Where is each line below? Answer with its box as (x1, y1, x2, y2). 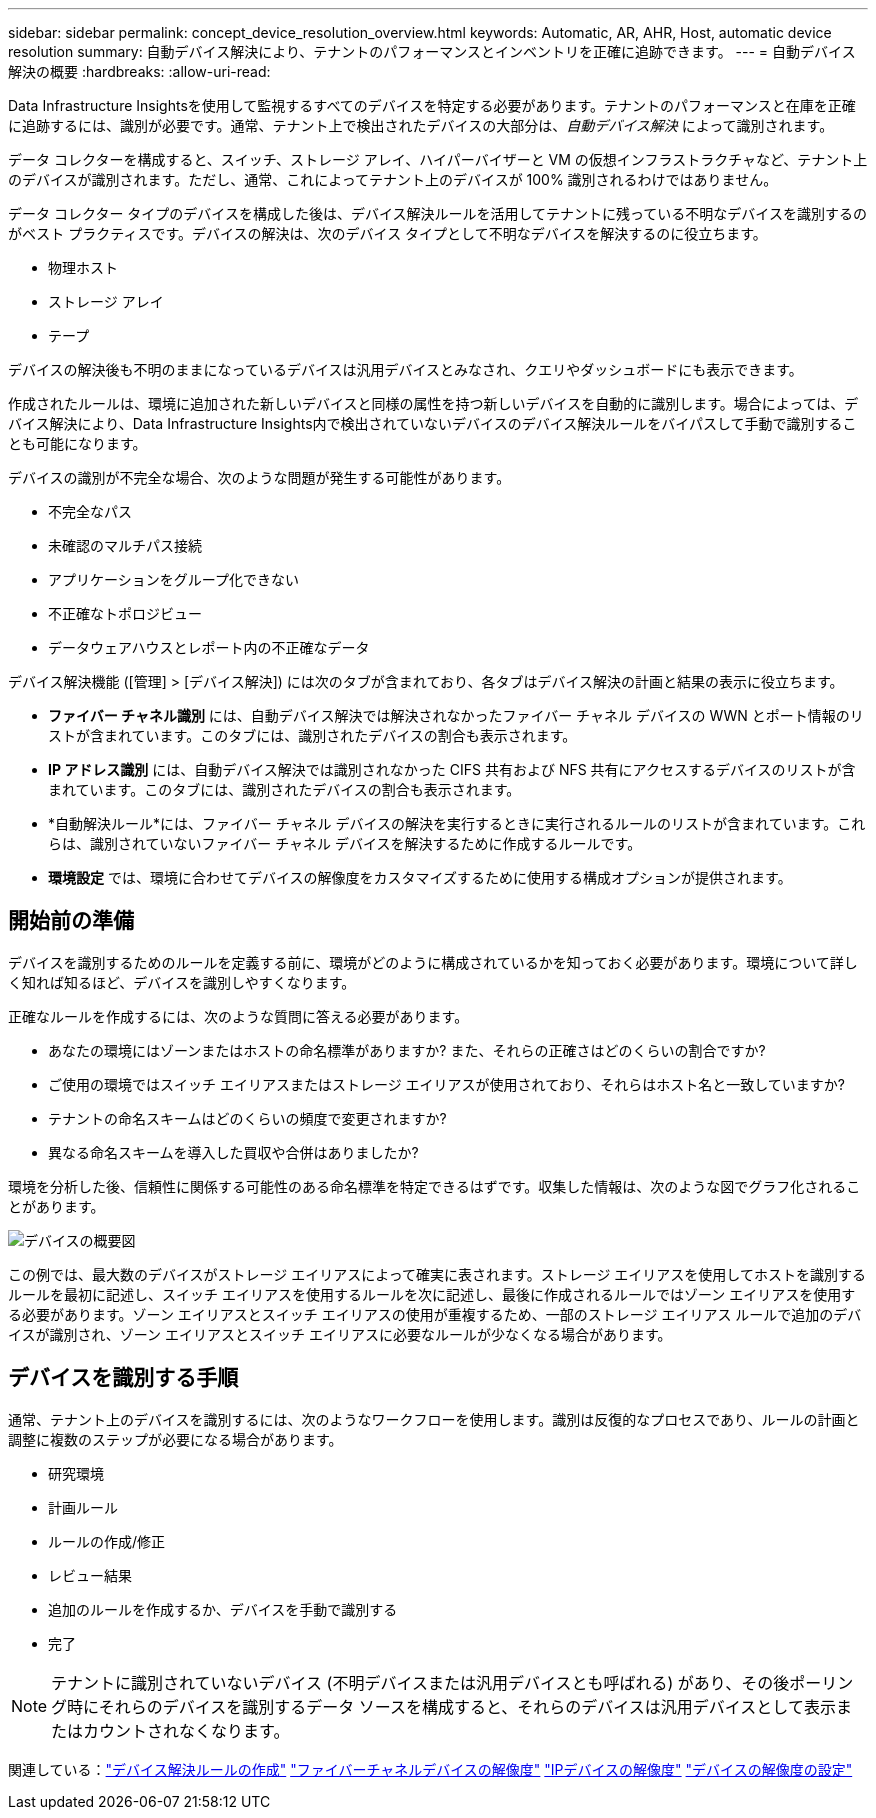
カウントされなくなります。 (83, 1720, 290, 1741)
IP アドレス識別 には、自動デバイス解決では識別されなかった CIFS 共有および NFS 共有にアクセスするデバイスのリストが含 (48, 761, 856, 778)
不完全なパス (48, 503, 132, 520)
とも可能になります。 (8, 435, 147, 452)
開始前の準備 (8, 908, 134, 934)
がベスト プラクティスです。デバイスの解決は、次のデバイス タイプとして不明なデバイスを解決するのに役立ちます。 (8, 225, 767, 242)
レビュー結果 (48, 1566, 132, 1584)
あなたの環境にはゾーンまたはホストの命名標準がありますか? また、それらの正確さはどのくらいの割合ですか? (48, 1041, 766, 1059)
